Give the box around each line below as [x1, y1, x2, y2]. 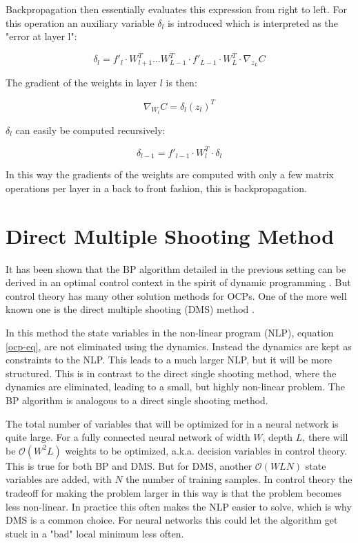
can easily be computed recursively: [15, 122, 166, 137]
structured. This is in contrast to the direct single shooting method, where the [6, 365, 337, 380]
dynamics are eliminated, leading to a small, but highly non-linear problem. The [6, 379, 345, 394]
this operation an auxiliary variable [6, 15, 155, 30]
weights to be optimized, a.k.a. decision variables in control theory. [65, 443, 348, 457]
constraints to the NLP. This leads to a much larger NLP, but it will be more [6, 352, 332, 367]
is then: [166, 75, 197, 90]
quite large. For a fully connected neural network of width [6, 430, 250, 444]
